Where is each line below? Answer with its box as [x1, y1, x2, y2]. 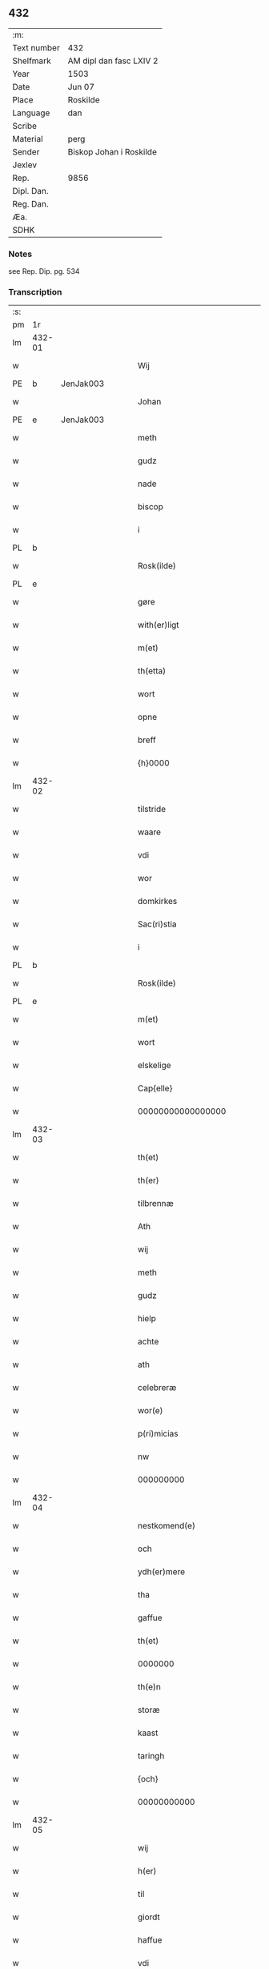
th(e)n [137, 1682, 162, 1693]
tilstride [137, 804, 167, 815]
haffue [137, 1935, 163, 1946]
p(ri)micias [137, 1429, 179, 1440]
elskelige [137, 1060, 171, 1071]
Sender [12, 146, 40, 157]
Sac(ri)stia [137, 918, 178, 930]
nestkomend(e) [137, 1521, 196, 1532]
